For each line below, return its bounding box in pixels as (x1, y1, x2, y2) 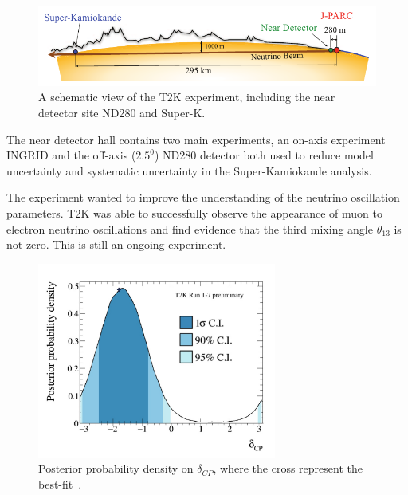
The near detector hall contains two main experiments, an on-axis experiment (6, 131, 386, 147)
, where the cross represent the (213, 460, 363, 477)
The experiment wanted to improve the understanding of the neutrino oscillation (6, 189, 400, 206)
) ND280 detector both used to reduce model (154, 147, 374, 163)
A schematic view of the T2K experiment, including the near (38, 88, 335, 105)
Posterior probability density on (38, 460, 194, 477)
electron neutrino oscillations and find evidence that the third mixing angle (6, 220, 373, 237)
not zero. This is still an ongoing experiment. (6, 236, 226, 253)
